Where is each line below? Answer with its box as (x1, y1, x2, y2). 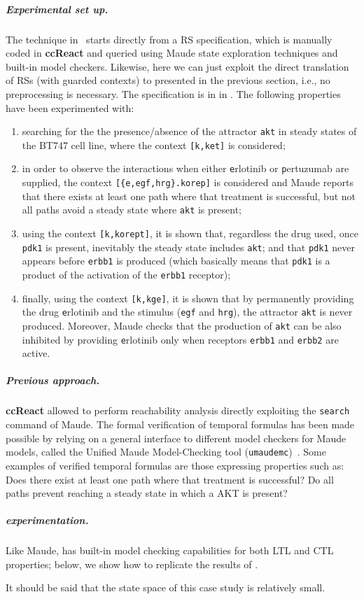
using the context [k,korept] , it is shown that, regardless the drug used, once (22, 226, 358, 240)
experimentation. (6, 513, 89, 528)
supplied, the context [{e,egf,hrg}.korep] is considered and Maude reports (22, 175, 354, 190)
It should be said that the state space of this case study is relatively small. (6, 580, 325, 595)
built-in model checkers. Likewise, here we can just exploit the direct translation (6, 59, 349, 73)
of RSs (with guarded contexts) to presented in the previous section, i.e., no (6, 73, 330, 87)
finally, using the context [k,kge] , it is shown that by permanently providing (22, 290, 354, 305)
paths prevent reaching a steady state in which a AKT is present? (6, 486, 288, 500)
